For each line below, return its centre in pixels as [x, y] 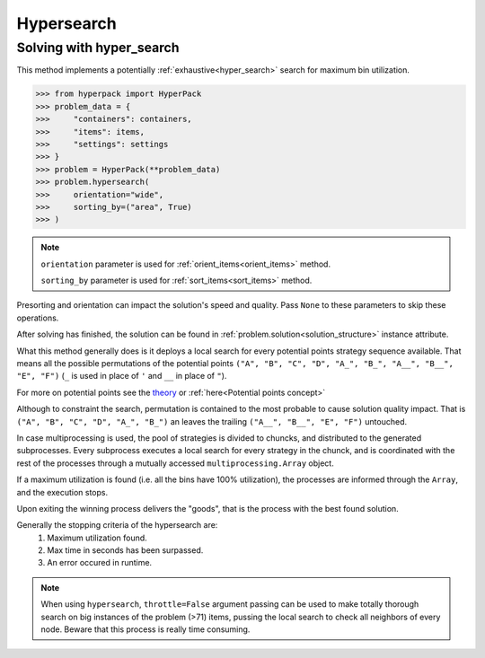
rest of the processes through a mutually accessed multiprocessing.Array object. [175, 463]
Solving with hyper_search [98, 48]
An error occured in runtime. [100, 563]
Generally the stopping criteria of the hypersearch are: [117, 525]
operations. [38, 318]
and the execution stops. [62, 492]
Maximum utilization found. [97, 538]
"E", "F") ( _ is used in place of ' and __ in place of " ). [122, 376]
